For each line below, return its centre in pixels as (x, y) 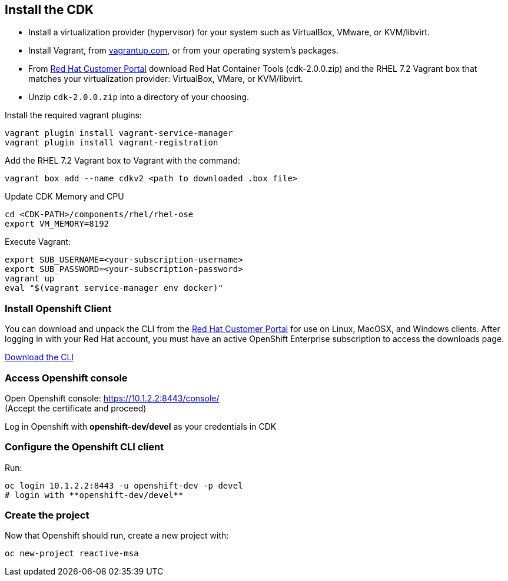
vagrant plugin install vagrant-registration (112, 143)
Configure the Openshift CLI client (84, 447)
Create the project (47, 515)
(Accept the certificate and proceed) (76, 408)
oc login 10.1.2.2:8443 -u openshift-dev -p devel (124, 485)
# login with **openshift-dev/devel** (94, 495)
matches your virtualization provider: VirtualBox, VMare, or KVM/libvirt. (166, 79)
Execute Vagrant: (38, 242)
